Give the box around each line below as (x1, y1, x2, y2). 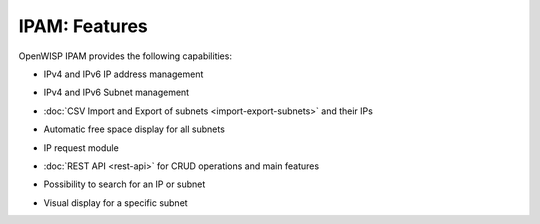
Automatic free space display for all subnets (43, 123, 225, 135)
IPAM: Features (18, 15, 149, 37)
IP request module (43, 141, 119, 154)
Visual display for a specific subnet (43, 196, 189, 209)
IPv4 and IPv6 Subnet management (43, 86, 190, 99)
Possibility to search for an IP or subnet (43, 178, 206, 190)
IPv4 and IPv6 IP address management (43, 68, 204, 80)
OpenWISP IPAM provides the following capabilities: (18, 50, 232, 62)
